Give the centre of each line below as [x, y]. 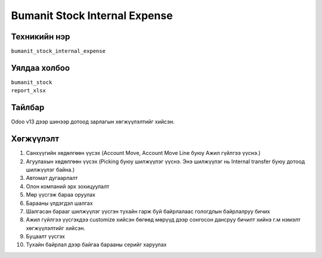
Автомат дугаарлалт [52, 178]
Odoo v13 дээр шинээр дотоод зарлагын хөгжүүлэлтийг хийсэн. [93, 122]
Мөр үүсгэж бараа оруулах [61, 195]
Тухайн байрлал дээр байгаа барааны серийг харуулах [96, 245]
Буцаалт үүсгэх [46, 237]
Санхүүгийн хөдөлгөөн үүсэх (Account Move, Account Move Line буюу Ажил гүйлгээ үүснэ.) [143, 153]
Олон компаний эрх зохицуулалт [68, 186]
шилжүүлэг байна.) [50, 169]
